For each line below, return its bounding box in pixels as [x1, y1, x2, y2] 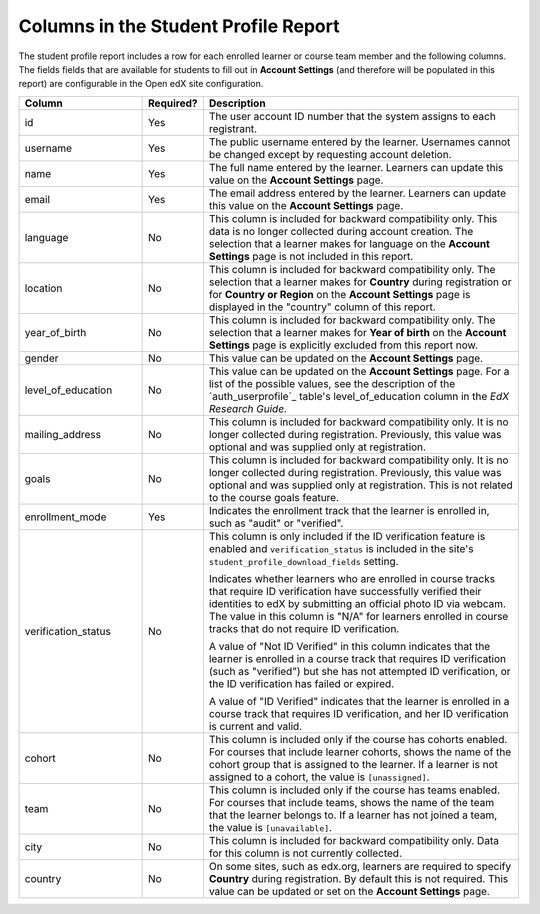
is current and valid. [208, 719, 303, 733]
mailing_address [24, 427, 102, 441]
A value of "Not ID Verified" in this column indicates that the [208, 639, 491, 653]
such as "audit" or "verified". [208, 516, 344, 530]
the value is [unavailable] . [208, 820, 333, 834]
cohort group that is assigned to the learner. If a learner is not [208, 757, 499, 771]
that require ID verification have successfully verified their [208, 584, 482, 598]
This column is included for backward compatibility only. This [208, 211, 498, 225]
